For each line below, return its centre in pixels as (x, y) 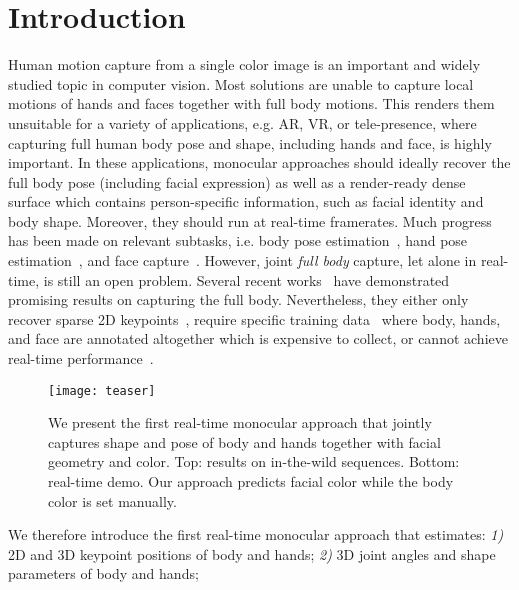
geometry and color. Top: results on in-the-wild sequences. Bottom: (254, 461)
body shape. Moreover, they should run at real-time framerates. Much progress (250, 220)
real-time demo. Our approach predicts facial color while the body (251, 481)
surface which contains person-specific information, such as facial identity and (246, 201)
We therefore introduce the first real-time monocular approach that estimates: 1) (256, 534)
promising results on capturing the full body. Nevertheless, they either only (238, 299)
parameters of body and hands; (103, 573)
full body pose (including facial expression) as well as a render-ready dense (237, 181)
